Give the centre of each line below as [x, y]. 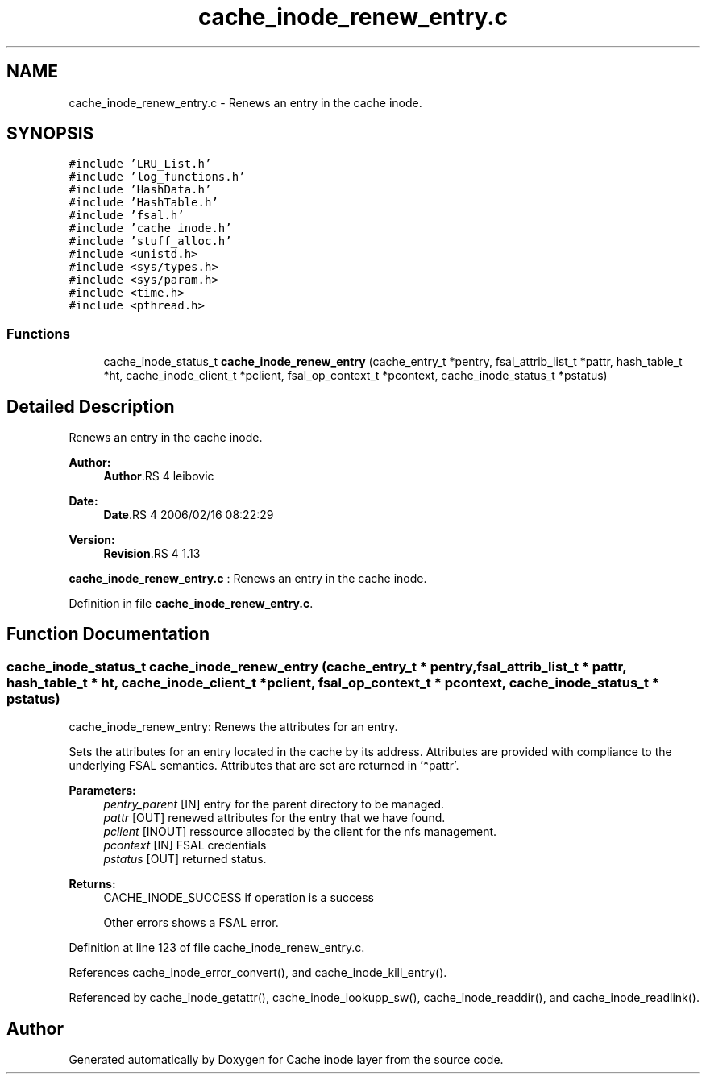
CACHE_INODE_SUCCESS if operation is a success [239, 898]
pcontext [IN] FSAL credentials [185, 845]
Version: [92, 540]
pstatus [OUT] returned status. [185, 859]
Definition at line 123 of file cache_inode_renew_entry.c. [217, 948]
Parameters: [102, 791]
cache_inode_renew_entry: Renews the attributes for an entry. [233, 727]
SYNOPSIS [50, 134]
